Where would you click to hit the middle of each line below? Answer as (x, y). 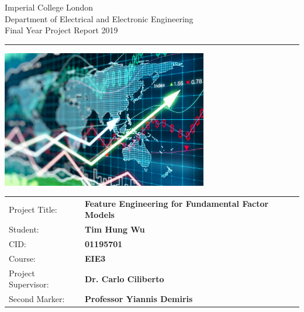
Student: (24, 229)
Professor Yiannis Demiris (139, 299)
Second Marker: (37, 299)
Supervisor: (29, 284)
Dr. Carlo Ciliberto (125, 278)
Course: (23, 259)
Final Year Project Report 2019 (61, 30)
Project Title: (33, 209)
